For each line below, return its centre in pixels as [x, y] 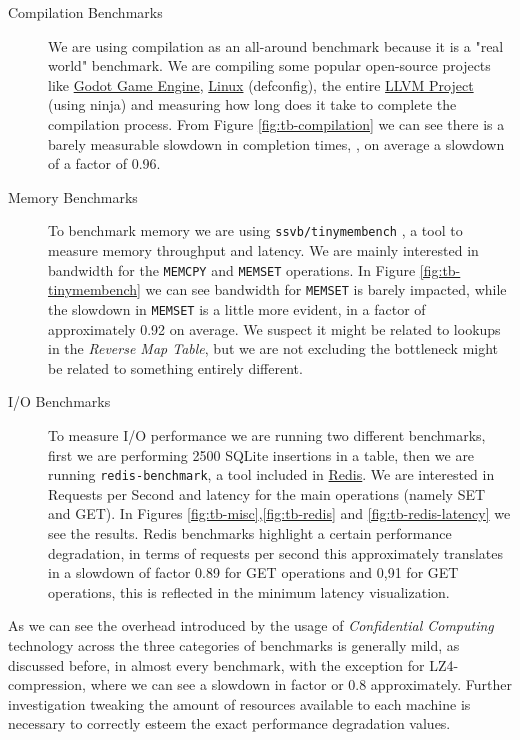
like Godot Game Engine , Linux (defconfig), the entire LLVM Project [261, 84]
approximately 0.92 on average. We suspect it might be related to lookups [274, 328]
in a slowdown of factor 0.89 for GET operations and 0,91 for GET [253, 572]
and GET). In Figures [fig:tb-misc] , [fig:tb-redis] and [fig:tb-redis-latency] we [279, 513]
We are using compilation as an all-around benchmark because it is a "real [276, 45]
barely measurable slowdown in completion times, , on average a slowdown [276, 143]
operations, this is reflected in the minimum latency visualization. [249, 591]
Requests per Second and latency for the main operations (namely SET [267, 493]
